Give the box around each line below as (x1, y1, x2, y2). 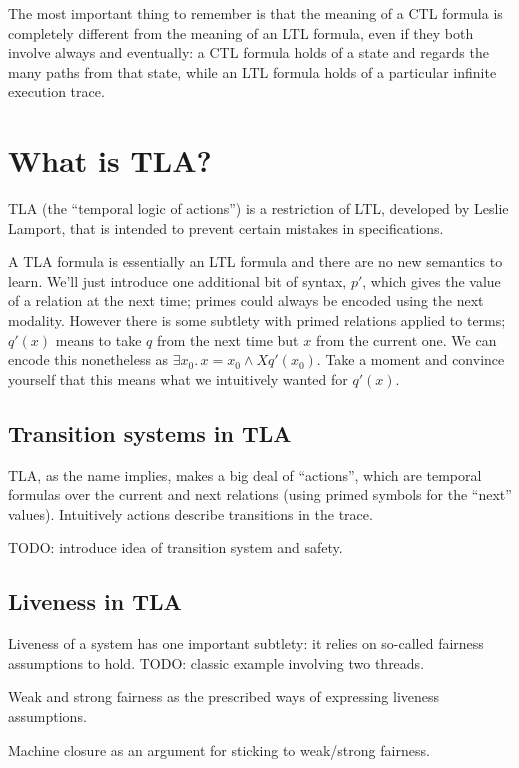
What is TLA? (8, 140, 212, 181)
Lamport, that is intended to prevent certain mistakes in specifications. (8, 217, 444, 238)
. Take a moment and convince (316, 349, 505, 370)
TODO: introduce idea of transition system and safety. (8, 537, 343, 558)
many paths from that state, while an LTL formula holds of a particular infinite (8, 61, 497, 82)
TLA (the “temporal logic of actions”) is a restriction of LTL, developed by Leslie (8, 198, 509, 219)
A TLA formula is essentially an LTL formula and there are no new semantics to (8, 251, 503, 272)
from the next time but (156, 329, 299, 350)
